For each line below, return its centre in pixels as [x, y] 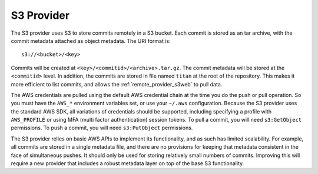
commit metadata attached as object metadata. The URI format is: [91, 41]
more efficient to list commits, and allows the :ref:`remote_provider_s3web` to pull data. [117, 84]
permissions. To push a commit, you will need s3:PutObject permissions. [102, 128]
